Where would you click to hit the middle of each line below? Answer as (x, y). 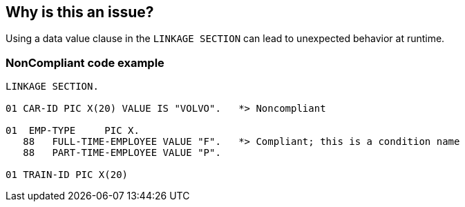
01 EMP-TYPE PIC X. (73, 131)
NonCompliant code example (85, 62)
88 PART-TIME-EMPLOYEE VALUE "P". (122, 153)
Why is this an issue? (80, 12)
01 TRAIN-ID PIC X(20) (67, 175)
